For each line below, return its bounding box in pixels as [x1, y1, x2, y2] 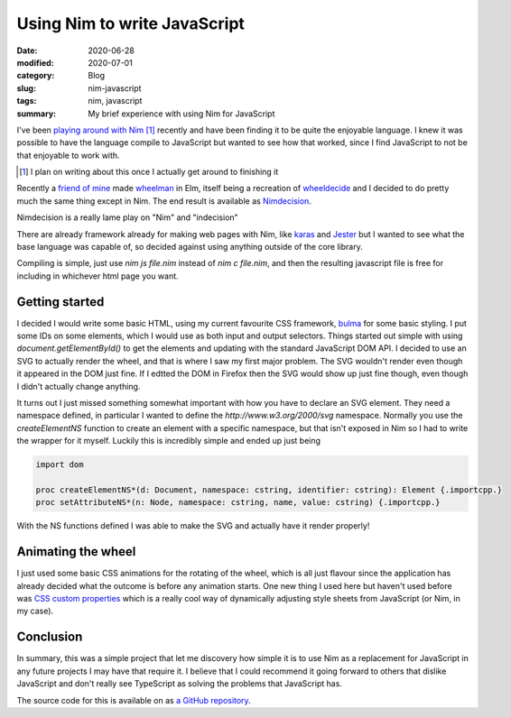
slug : [16, 82, 36, 94]
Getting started [16, 294, 105, 309]
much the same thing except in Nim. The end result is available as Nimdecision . [16, 195, 311, 207]
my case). [16, 605, 54, 617]
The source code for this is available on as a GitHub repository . [16, 694, 252, 705]
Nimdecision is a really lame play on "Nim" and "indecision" [16, 212, 238, 223]
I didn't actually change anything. [16, 381, 141, 391]
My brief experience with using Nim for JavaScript [88, 108, 275, 119]
